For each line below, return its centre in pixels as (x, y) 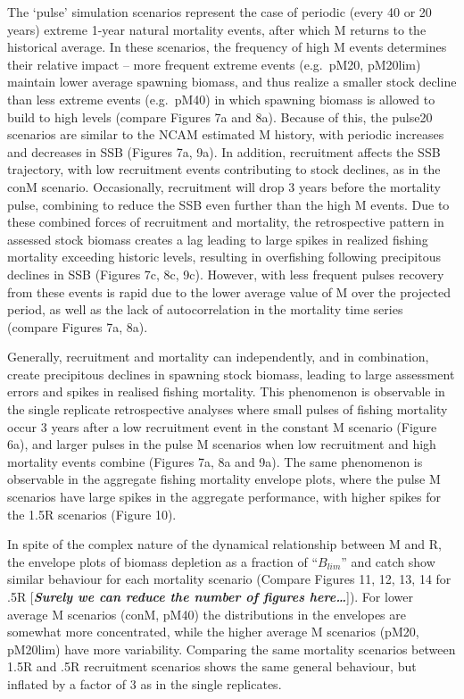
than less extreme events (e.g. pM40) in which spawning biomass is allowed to (221, 99)
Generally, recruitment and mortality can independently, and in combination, (218, 357)
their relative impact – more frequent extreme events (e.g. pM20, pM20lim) (214, 64)
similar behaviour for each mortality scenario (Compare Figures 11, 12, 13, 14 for (229, 579)
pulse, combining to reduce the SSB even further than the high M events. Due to (228, 204)
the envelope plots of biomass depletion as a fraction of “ (162, 561)
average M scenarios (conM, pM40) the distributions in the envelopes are (207, 614)
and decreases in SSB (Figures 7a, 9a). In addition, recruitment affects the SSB (224, 151)
